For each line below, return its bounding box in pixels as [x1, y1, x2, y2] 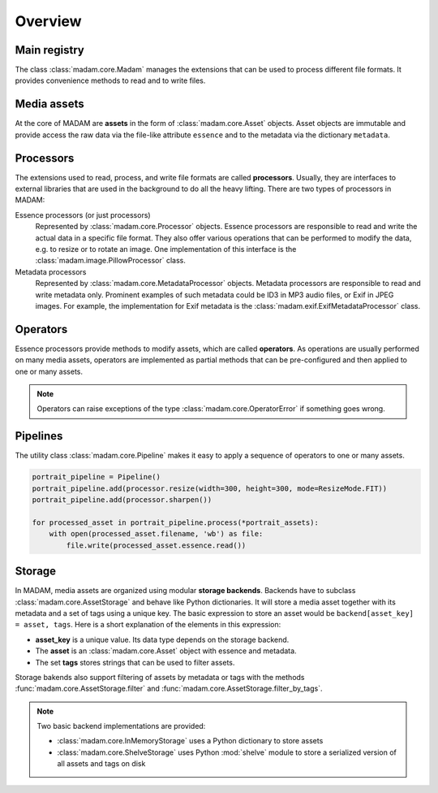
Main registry [15, 43, 84, 57]
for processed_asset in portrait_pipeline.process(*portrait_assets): [32, 518, 320, 527]
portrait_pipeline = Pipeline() [32, 472, 161, 482]
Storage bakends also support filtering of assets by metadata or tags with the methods [15, 672, 305, 682]
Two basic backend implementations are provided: [36, 721, 206, 731]
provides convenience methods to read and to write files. [15, 76, 206, 85]
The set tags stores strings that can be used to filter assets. [35, 657, 235, 667]
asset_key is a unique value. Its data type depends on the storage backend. [35, 635, 290, 644]
